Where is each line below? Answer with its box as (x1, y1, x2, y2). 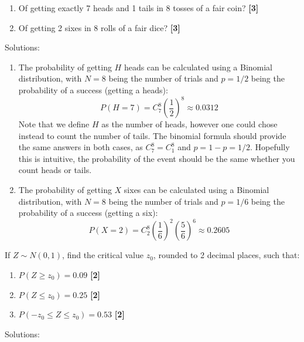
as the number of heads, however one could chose (101, 118, 278, 130)
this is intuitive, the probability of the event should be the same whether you (18, 152, 295, 164)
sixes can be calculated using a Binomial (124, 184, 269, 196)
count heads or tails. (18, 164, 92, 176)
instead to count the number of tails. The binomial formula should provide (18, 129, 286, 141)
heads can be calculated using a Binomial (124, 60, 273, 73)
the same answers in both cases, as (18, 141, 143, 153)
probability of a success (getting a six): (18, 206, 158, 219)
